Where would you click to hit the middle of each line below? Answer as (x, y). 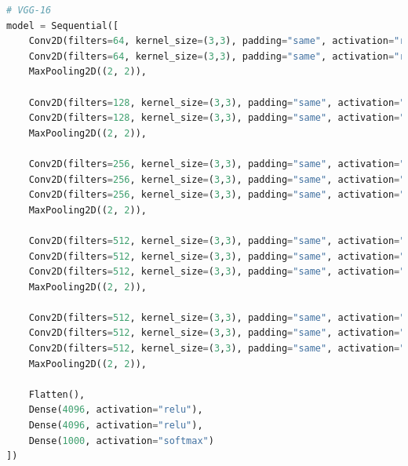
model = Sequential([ (63, 25)
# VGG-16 (29, 10)
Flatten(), (57, 394)
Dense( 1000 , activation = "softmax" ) (121, 441)
